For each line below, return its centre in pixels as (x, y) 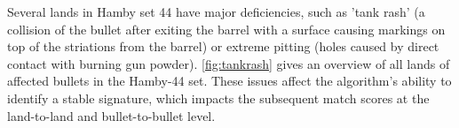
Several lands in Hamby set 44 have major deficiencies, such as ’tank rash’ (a (216, 11)
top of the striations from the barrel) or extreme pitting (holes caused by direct (223, 46)
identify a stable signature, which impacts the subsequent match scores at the (218, 98)
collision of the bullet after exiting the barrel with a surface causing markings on (226, 29)
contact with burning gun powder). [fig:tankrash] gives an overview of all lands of (229, 63)
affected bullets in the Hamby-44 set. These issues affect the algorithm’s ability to (229, 81)
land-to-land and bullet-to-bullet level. (111, 115)
